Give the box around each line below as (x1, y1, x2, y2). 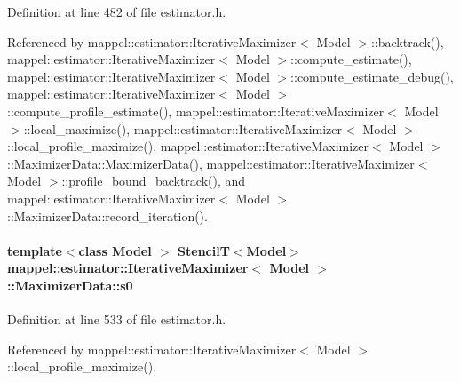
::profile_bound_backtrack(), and (61, 171, 246, 190)
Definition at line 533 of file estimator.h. (7, 310, 226, 329)
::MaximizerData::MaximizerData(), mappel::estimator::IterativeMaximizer (7, 154, 415, 172)
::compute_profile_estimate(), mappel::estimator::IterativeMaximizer (7, 101, 385, 120)
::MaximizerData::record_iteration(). (7, 206, 208, 225)
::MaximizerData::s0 (7, 275, 133, 294)
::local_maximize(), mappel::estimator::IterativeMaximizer (23, 119, 343, 138)
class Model (78, 241, 152, 259)
